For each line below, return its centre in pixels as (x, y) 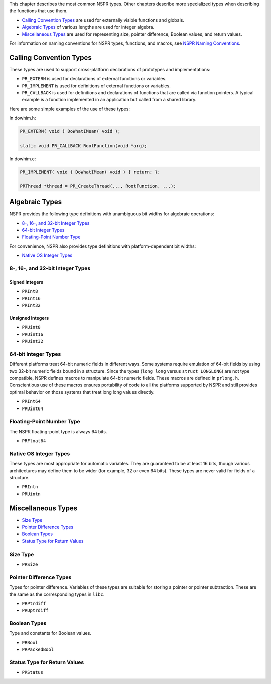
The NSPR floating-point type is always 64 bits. (58, 431)
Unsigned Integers (29, 318)
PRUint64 (33, 408)
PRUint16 (33, 334)
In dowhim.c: (23, 159)
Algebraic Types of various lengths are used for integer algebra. (88, 27)
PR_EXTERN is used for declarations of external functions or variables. (94, 79)
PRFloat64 (34, 441)
